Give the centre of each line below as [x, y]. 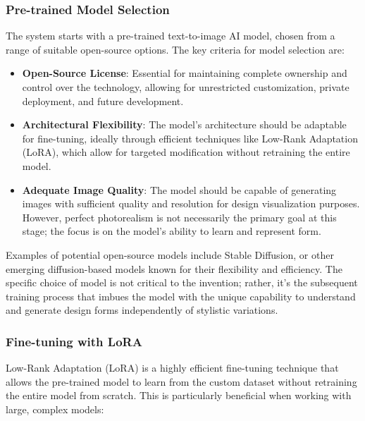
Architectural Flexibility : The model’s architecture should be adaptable [184, 124]
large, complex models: [55, 409]
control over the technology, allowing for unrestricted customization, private [186, 87]
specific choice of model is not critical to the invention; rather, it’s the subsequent [182, 282]
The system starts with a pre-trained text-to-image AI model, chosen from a [171, 36]
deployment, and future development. [103, 100]
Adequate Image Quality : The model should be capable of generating [179, 189]
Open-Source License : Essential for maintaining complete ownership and [185, 73]
